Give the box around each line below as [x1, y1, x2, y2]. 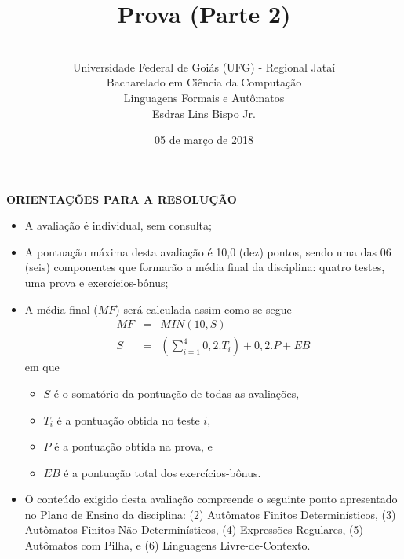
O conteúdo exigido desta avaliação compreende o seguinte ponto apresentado [24, 491, 398, 507]
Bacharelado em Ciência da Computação [106, 74, 302, 90]
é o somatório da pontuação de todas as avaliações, [53, 384, 300, 401]
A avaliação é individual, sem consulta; [24, 217, 212, 234]
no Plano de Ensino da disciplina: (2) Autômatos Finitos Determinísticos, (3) [24, 506, 396, 522]
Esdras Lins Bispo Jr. [152, 105, 256, 121]
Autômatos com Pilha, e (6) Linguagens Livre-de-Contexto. [24, 537, 311, 553]
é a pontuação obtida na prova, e [54, 438, 213, 454]
